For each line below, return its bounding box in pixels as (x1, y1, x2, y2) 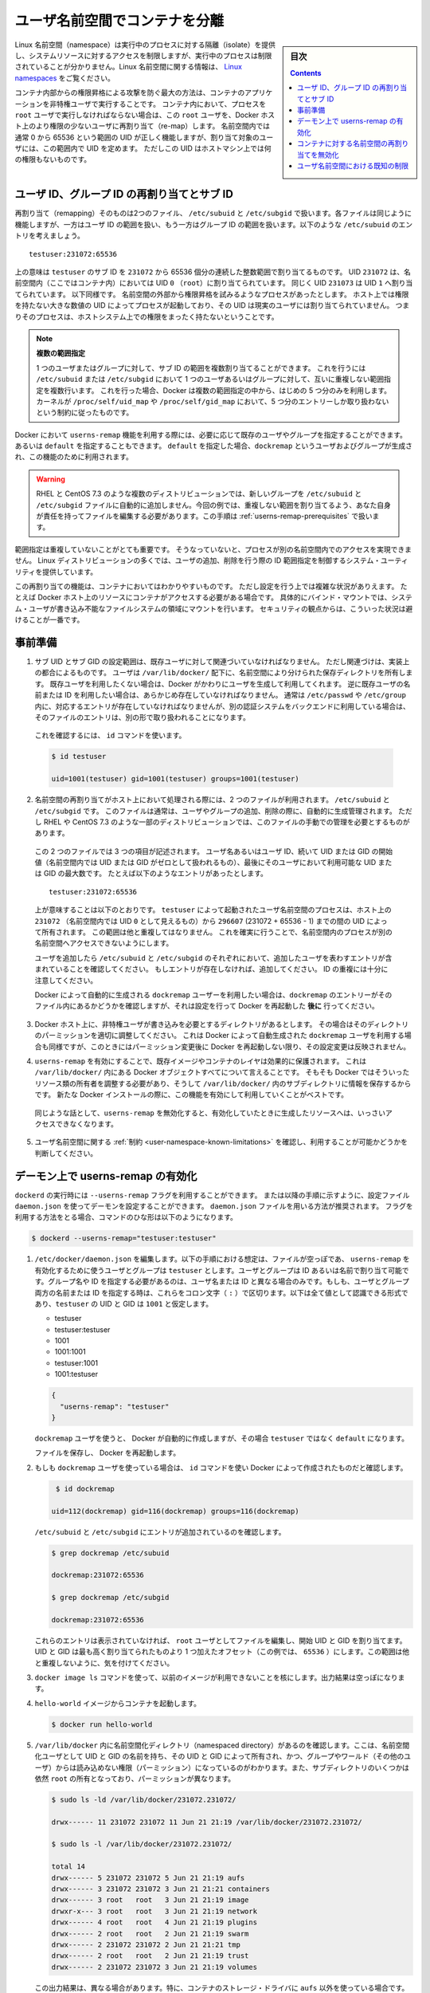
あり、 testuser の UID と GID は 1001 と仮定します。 (34, 1299, 213, 1308)
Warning (36, 474, 65, 484)
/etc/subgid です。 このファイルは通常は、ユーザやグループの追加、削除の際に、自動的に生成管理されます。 (34, 806, 397, 816)
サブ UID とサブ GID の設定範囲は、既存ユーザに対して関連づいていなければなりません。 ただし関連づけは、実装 (34, 657, 403, 666)
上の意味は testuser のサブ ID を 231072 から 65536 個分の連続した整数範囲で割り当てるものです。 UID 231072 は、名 (14, 267, 412, 277)
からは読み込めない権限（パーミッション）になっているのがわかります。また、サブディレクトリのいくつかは (55, 1763, 410, 1772)
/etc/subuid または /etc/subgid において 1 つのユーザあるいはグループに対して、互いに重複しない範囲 (36, 375, 385, 384)
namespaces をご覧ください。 (14, 73, 115, 83)
